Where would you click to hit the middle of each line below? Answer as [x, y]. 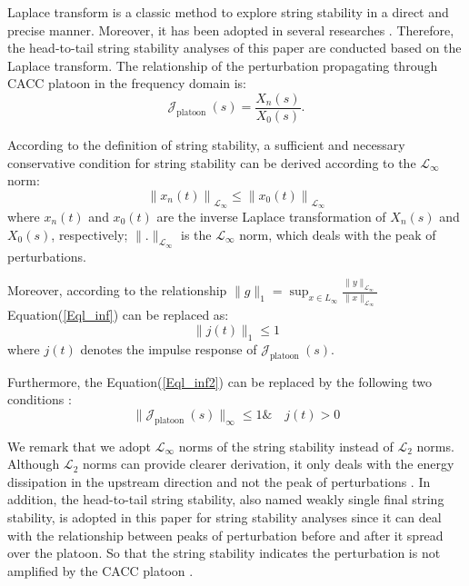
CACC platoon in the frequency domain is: [127, 83]
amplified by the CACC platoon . [100, 570]
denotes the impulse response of [169, 348]
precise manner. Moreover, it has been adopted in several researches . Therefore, [231, 30]
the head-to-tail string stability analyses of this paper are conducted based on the [234, 48]
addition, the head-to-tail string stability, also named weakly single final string [226, 499]
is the [196, 234]
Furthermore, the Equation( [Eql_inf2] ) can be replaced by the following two [220, 381]
